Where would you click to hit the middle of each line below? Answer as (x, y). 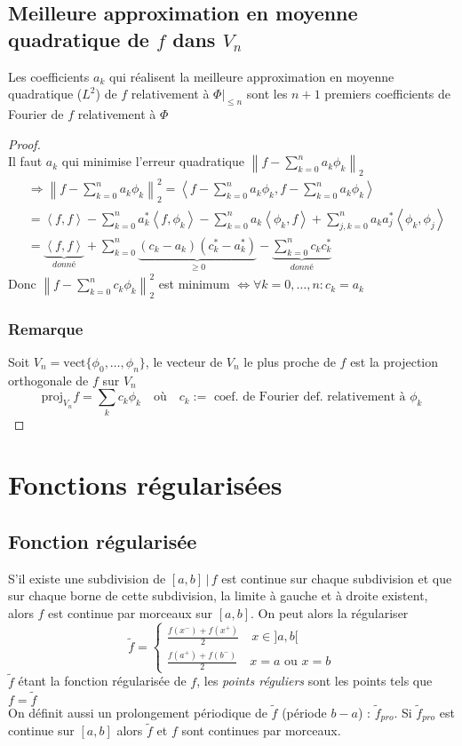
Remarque (46, 328)
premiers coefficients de (388, 94)
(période (304, 712)
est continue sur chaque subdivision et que (337, 578)
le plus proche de (290, 361)
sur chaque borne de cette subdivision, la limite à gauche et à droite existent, (218, 595)
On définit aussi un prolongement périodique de (138, 712)
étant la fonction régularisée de (102, 681)
